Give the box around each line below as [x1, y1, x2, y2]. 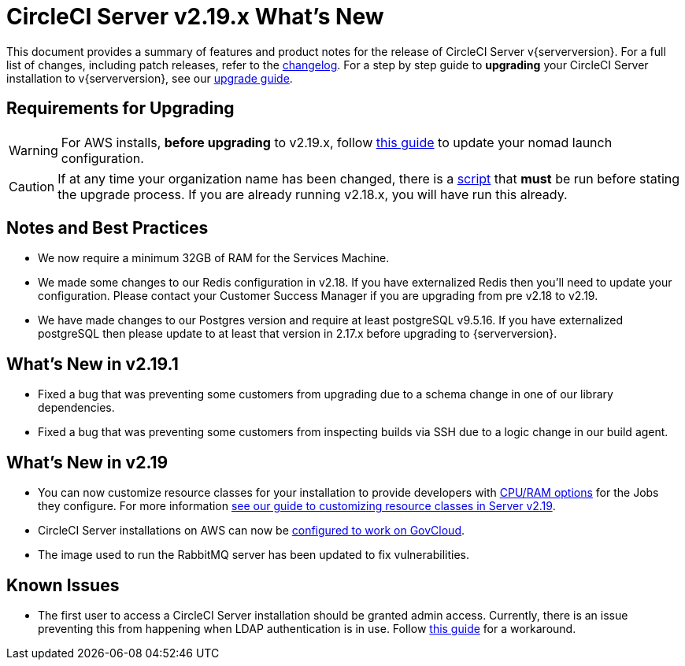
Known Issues [6, 575, 120, 595]
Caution [9, 178, 55, 194]
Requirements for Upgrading [6, 98, 235, 119]
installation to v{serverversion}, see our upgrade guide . [6, 71, 293, 85]
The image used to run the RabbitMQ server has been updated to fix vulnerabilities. [38, 548, 469, 562]
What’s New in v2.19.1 [6, 353, 179, 374]
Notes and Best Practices [6, 218, 209, 239]
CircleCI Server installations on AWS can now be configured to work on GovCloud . [38, 524, 465, 538]
